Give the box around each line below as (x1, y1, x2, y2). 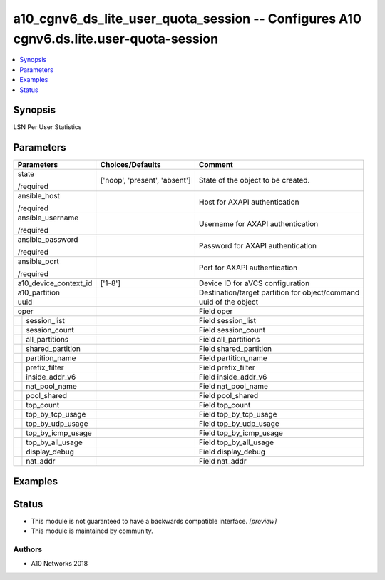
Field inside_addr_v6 (198, 372, 267, 382)
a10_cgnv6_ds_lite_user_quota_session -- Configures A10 (13, 11, 361, 26)
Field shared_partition (198, 344, 272, 354)
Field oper (198, 307, 233, 317)
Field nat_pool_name (198, 382, 269, 392)
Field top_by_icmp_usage (198, 428, 283, 438)
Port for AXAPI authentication (198, 263, 298, 273)
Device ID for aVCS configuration (198, 278, 310, 288)
